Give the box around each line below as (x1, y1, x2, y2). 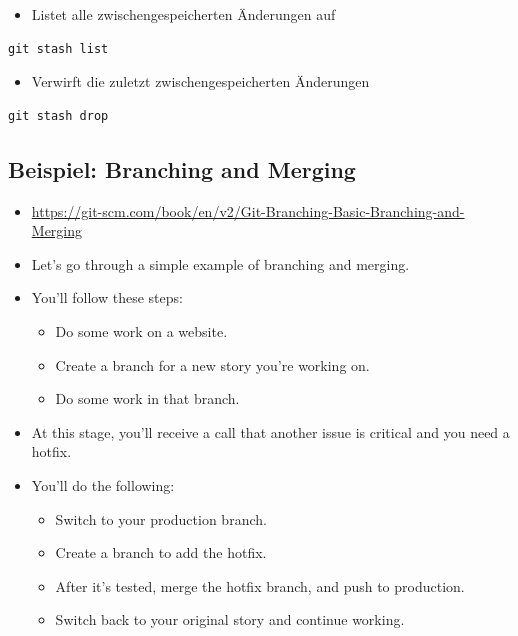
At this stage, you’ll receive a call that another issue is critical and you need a (31, 421, 510, 442)
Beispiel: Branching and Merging (8, 153, 356, 184)
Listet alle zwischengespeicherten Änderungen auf (31, 4, 336, 24)
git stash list (8, 41, 109, 56)
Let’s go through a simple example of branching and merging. (31, 253, 410, 274)
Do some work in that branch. (55, 388, 240, 409)
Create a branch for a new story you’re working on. (55, 354, 370, 375)
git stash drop (8, 108, 109, 123)
